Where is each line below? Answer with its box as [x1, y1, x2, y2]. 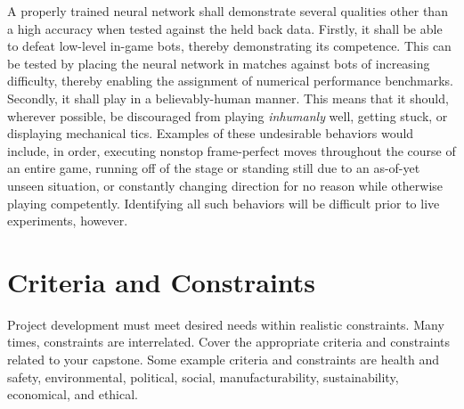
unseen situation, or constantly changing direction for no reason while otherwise [7, 176, 444, 194]
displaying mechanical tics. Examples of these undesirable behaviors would [7, 124, 414, 143]
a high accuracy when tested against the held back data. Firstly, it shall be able [7, 19, 443, 37]
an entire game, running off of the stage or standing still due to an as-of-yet [7, 159, 420, 177]
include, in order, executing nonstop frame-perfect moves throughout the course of [7, 141, 456, 160]
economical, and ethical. [7, 385, 138, 404]
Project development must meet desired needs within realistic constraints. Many [7, 315, 444, 333]
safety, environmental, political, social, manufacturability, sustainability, [7, 367, 399, 386]
